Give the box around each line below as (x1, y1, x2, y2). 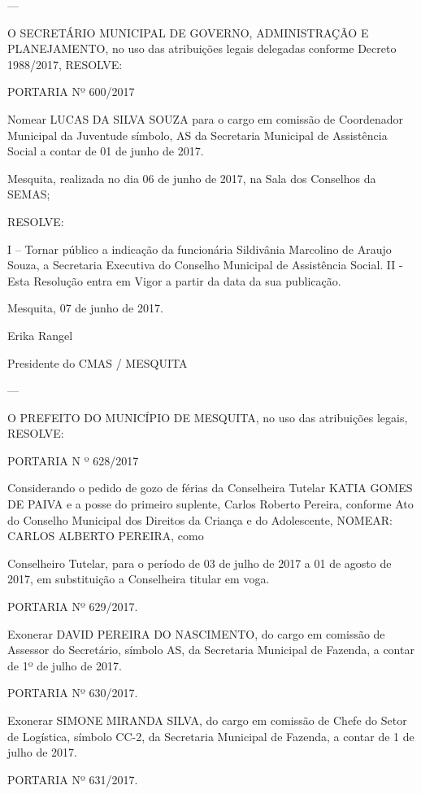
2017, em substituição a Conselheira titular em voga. (7, 570, 270, 587)
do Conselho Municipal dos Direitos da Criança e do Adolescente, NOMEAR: (7, 511, 393, 528)
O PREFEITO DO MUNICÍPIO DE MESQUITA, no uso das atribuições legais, (7, 408, 408, 425)
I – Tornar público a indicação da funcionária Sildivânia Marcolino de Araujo (7, 240, 392, 257)
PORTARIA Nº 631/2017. (7, 770, 138, 787)
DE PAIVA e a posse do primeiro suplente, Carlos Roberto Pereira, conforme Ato (7, 495, 414, 513)
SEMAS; (7, 185, 50, 203)
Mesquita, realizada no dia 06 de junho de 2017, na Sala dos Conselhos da (7, 169, 376, 186)
